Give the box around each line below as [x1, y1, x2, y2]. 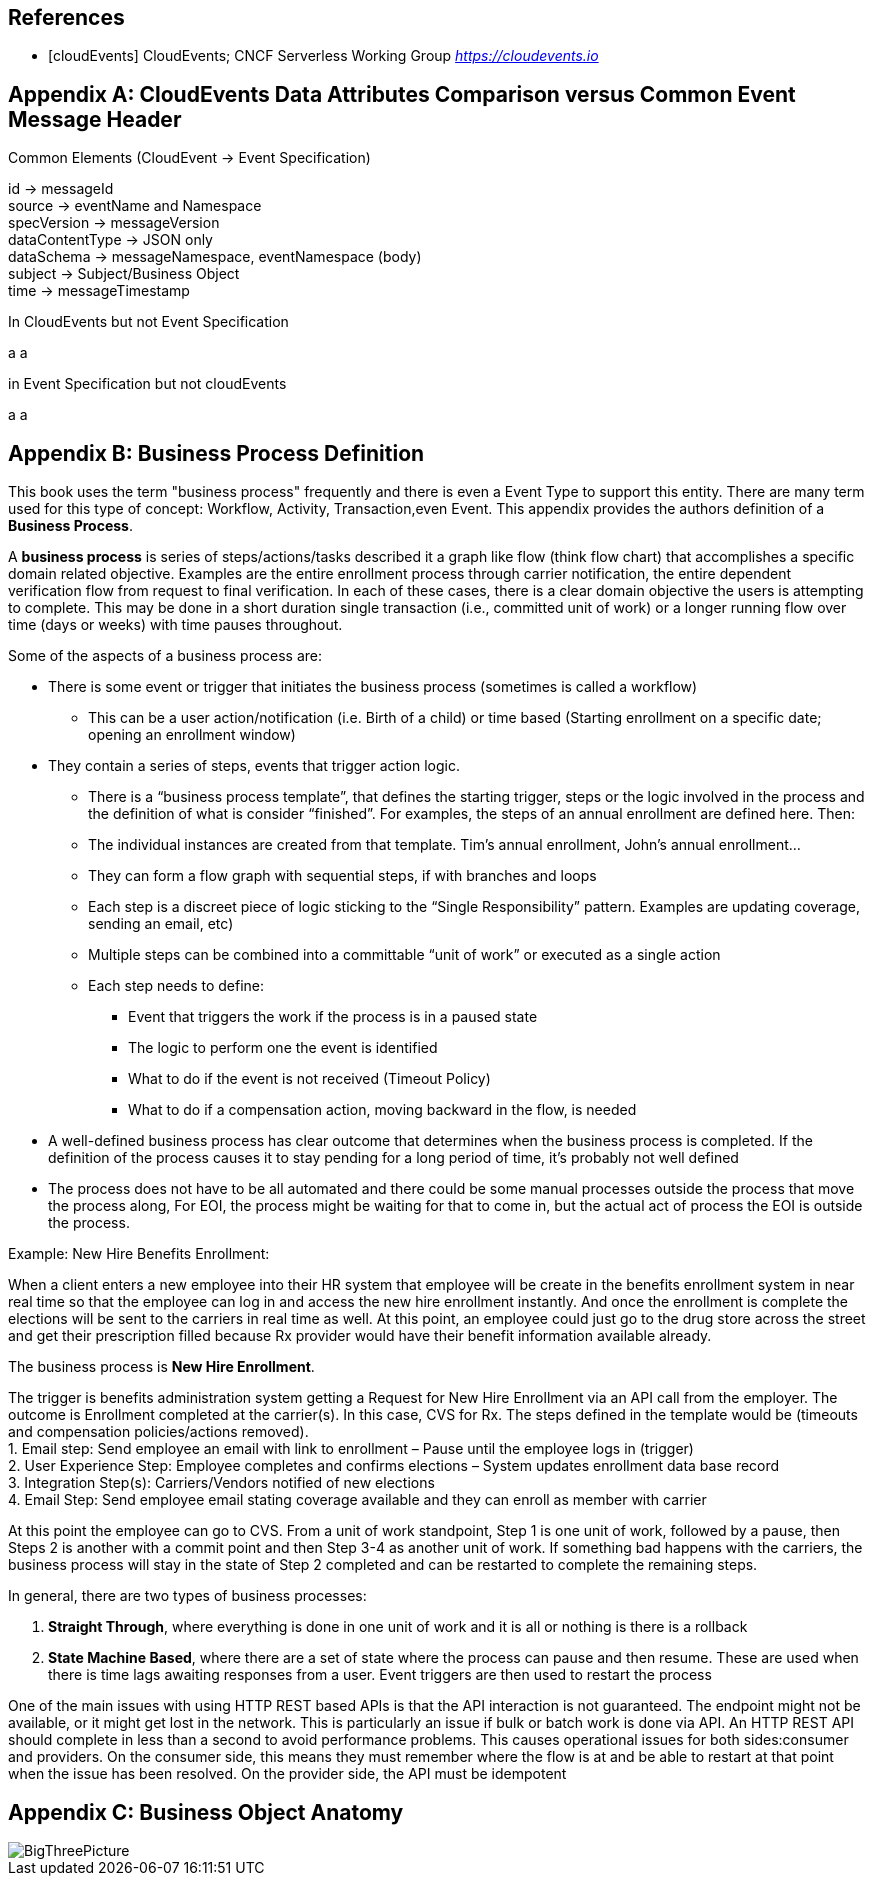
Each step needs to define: [88, 977, 265, 995]
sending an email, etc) [88, 915, 234, 933]
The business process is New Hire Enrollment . [8, 1358, 315, 1376]
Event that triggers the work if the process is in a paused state [128, 1008, 538, 1026]
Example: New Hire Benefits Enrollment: [8, 1245, 270, 1263]
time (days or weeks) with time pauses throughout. [8, 616, 343, 634]
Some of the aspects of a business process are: [8, 647, 323, 665]
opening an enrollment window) [88, 726, 296, 744]
